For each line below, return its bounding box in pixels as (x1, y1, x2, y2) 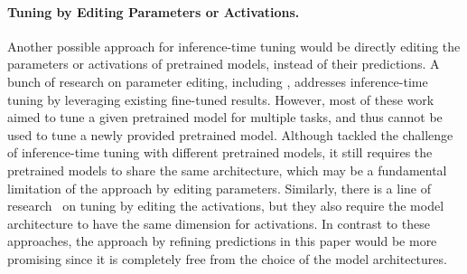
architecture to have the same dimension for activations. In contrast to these (7, 213, 430, 232)
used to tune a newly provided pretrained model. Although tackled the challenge (7, 125, 453, 144)
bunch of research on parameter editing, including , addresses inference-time (7, 71, 428, 90)
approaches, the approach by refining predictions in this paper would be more (7, 231, 437, 250)
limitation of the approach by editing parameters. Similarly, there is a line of (7, 178, 431, 197)
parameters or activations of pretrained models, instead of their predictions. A (7, 54, 440, 73)
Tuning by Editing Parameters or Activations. (7, 2, 300, 21)
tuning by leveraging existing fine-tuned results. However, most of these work (7, 90, 434, 109)
